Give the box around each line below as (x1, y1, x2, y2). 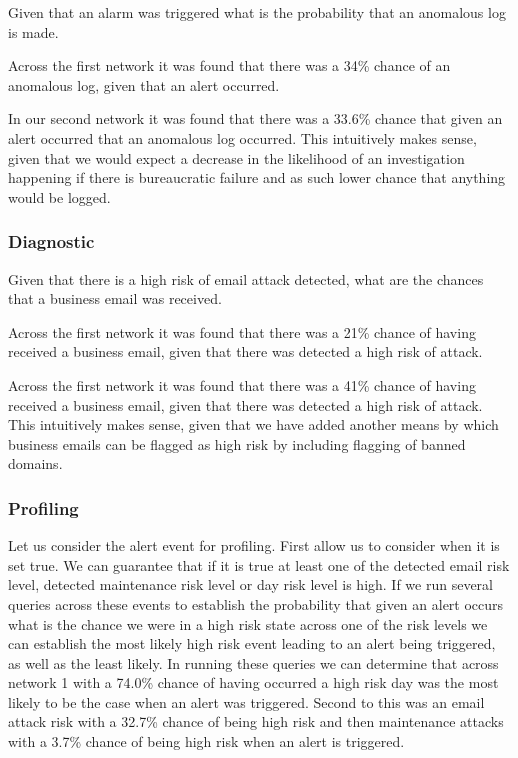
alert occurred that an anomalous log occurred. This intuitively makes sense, (8, 127, 477, 148)
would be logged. (8, 186, 111, 207)
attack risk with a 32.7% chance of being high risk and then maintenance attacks (8, 711, 504, 732)
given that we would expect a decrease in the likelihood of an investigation (8, 147, 465, 168)
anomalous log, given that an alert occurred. (8, 74, 280, 95)
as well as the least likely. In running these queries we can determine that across (8, 652, 499, 673)
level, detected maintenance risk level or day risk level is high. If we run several (8, 574, 494, 595)
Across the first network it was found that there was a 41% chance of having (8, 374, 476, 395)
